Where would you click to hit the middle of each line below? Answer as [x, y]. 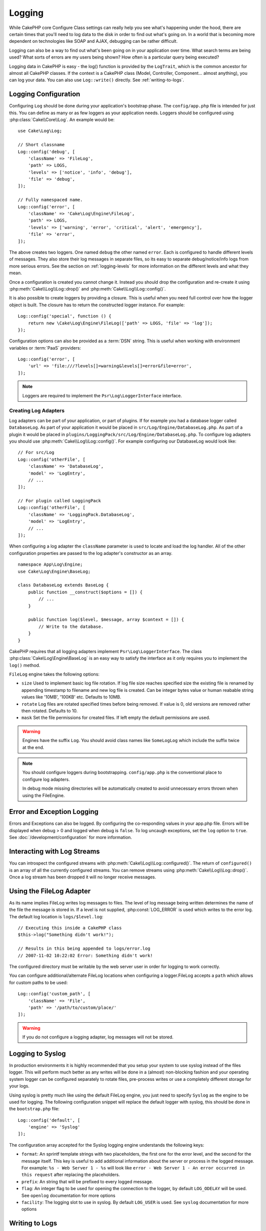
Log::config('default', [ [49, 1120]
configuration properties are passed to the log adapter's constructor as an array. [91, 553]
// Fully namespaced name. [50, 200]
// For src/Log [36, 453]
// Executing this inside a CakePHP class [70, 928]
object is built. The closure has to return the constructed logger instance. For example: [97, 305]
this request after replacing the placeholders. [71, 1175]
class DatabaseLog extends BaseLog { [64, 585]
